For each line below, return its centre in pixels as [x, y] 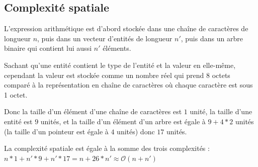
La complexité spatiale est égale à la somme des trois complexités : [107, 148]
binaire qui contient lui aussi [48, 48]
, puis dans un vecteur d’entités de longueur [105, 38]
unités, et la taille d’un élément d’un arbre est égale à [123, 121]
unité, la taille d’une [221, 111]
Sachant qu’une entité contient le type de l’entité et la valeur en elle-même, [120, 65]
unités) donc [136, 131]
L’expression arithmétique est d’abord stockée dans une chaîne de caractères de [126, 28]
